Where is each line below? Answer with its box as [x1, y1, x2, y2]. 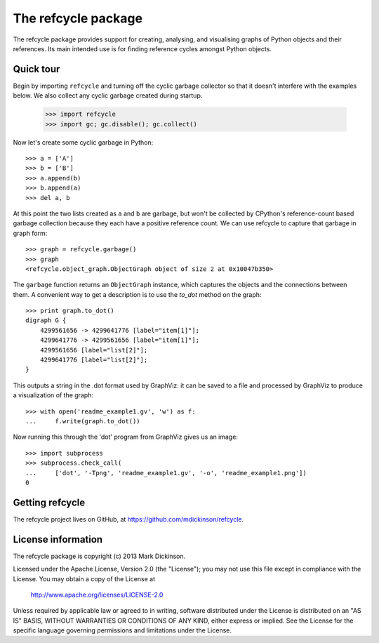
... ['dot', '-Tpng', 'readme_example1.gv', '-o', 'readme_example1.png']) [25, 469, 307, 477]
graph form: [13, 229, 48, 237]
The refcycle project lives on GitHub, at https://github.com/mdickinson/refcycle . [13, 515, 244, 523]
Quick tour [13, 63, 60, 75]
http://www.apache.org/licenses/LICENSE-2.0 [30, 590, 164, 599]
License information [13, 533, 103, 545]
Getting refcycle [13, 496, 86, 508]
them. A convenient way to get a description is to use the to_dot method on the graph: [13, 290, 262, 298]
